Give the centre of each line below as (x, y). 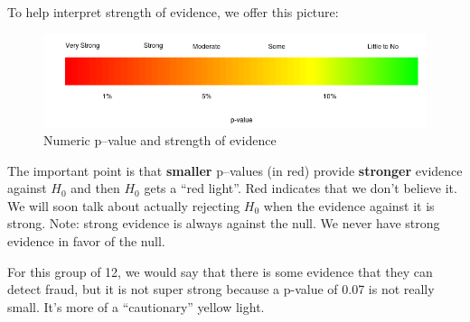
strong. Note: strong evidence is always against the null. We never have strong (224, 223)
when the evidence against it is (349, 205)
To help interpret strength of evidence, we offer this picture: (173, 12)
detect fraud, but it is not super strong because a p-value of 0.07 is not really (221, 289)
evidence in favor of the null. (86, 241)
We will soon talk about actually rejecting (124, 205)
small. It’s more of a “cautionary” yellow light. (136, 306)
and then (95, 188)
